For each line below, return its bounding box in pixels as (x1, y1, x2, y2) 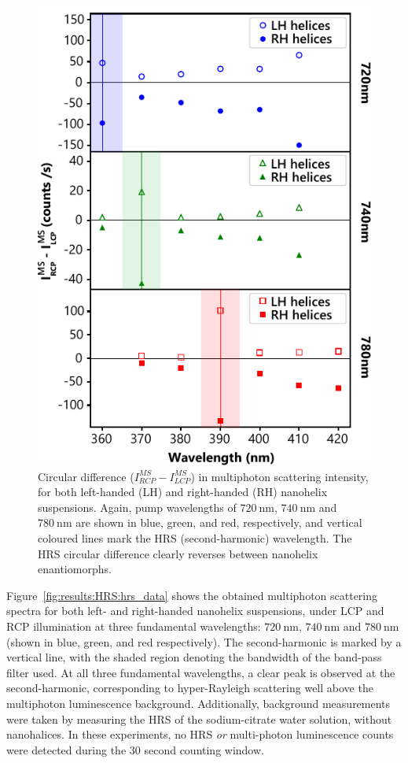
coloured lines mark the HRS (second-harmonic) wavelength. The (38, 529, 352, 546)
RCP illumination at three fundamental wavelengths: (6, 617, 261, 634)
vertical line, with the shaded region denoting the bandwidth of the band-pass (6, 649, 382, 665)
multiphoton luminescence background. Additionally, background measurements (6, 694, 391, 711)
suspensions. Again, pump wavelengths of (38, 498, 237, 515)
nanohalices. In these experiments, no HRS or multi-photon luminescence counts (6, 726, 394, 743)
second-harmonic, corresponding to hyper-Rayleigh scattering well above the (6, 680, 373, 696)
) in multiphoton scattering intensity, (190, 468, 369, 484)
